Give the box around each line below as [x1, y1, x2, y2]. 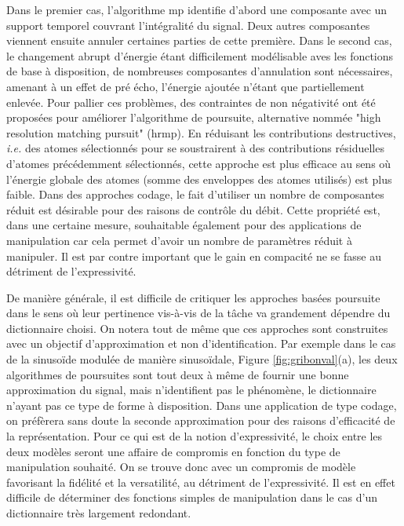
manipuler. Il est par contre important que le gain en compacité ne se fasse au [6, 247, 381, 264]
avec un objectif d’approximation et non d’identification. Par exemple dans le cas [6, 335, 396, 352]
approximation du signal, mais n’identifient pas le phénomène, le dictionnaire [6, 382, 377, 398]
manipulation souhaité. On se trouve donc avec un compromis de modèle [6, 458, 356, 475]
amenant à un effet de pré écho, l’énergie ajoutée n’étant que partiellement [6, 78, 365, 94]
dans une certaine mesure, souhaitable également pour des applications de [6, 217, 362, 233]
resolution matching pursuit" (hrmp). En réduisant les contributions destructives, [6, 124, 396, 141]
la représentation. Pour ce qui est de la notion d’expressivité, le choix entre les [6, 428, 383, 444]
